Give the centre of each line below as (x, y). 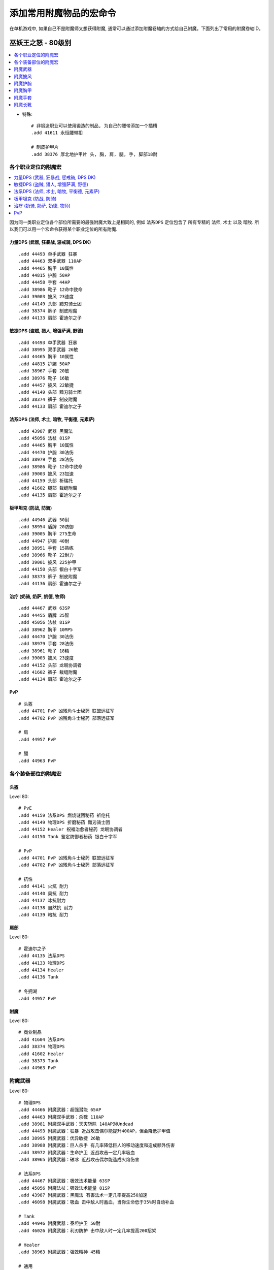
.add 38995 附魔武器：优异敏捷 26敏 (60, 1138)
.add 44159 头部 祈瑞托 (46, 481)
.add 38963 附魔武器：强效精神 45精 (60, 1252)
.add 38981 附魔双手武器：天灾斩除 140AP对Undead (76, 1124)
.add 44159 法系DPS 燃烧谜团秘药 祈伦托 (64, 815)
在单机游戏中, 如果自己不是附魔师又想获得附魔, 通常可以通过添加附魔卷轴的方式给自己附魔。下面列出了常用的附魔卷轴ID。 (136, 28)
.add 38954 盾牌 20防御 (46, 527)
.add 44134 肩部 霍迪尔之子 (50, 679)
